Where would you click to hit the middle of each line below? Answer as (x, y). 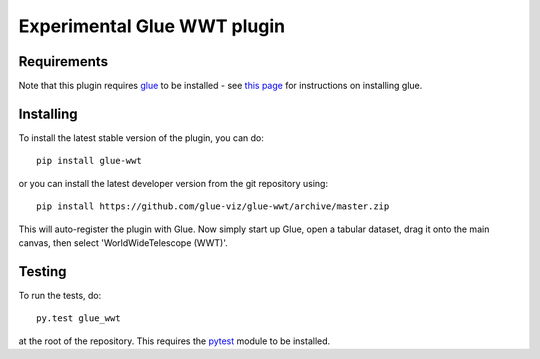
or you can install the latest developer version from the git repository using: (173, 183)
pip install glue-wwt (89, 161)
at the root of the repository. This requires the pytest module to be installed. (174, 341)
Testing (42, 271)
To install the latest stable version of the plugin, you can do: (141, 137)
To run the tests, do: (60, 295)
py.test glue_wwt (78, 318)
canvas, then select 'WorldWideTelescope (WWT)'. (123, 242)
